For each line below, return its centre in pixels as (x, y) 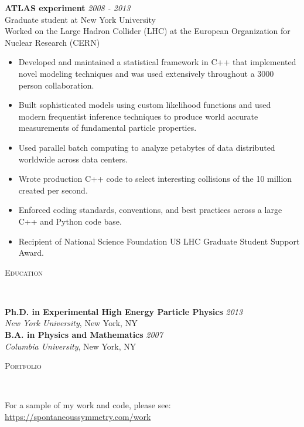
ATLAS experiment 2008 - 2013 (68, 8)
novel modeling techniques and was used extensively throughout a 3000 (146, 73)
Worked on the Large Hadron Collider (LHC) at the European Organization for (148, 31)
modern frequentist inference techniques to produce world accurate (138, 116)
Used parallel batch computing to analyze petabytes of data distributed (147, 147)
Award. (31, 253)
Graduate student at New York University (80, 19)
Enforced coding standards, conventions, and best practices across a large (150, 210)
